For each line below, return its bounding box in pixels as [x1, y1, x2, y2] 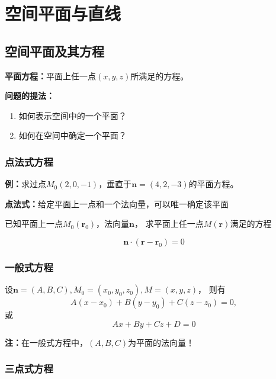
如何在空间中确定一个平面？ [18, 129, 127, 142]
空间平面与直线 [5, 1, 121, 25]
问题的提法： [5, 89, 54, 102]
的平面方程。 [188, 178, 239, 190]
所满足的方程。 [130, 69, 189, 82]
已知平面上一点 [5, 217, 63, 230]
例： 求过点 [5, 178, 46, 190]
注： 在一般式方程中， [5, 336, 88, 348]
